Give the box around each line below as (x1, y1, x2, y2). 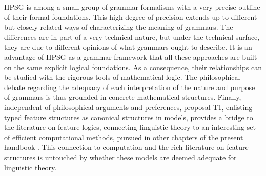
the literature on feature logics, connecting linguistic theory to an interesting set (4, 122, 256, 133)
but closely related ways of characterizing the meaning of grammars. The (4, 21, 233, 32)
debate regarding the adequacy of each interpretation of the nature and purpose (4, 81, 255, 92)
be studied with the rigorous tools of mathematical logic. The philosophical (4, 72, 240, 82)
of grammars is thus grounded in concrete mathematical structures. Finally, (4, 92, 241, 102)
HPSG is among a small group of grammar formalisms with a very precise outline (4, 2, 260, 12)
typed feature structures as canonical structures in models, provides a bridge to (4, 112, 253, 122)
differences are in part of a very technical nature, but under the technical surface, (4, 31, 260, 42)
